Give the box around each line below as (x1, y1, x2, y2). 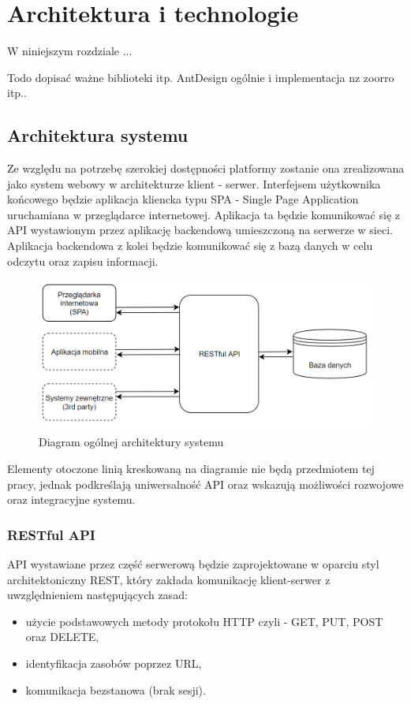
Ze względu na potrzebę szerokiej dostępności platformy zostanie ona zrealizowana (7, 160, 405, 177)
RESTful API (7, 524, 95, 544)
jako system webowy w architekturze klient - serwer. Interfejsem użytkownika (7, 175, 381, 192)
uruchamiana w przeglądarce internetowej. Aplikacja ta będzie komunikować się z (7, 206, 400, 222)
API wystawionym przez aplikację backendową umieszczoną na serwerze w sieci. (7, 222, 393, 238)
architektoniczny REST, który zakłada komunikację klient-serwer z (7, 571, 331, 587)
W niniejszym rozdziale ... (7, 43, 133, 59)
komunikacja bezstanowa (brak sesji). (25, 681, 206, 698)
